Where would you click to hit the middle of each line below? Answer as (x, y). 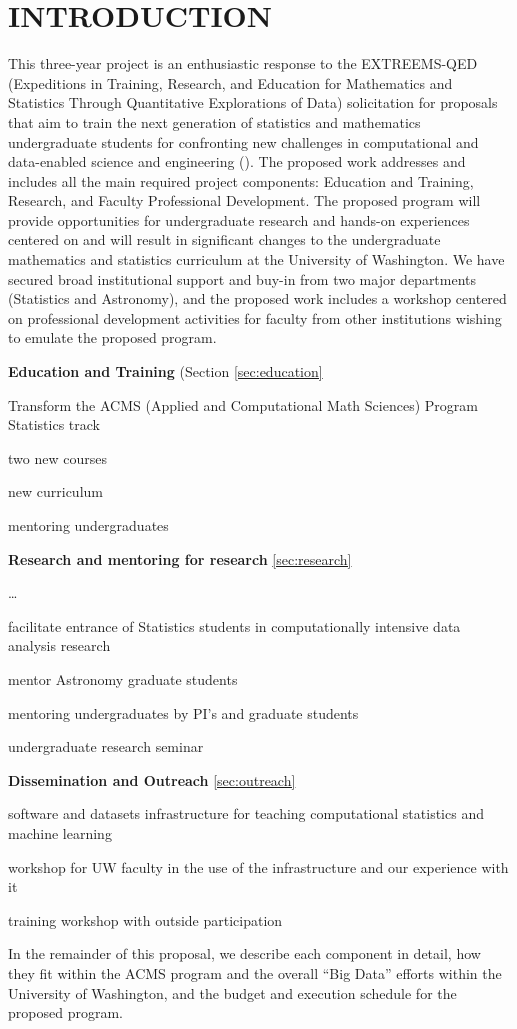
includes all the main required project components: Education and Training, (241, 180)
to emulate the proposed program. (112, 337)
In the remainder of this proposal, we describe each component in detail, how (244, 953)
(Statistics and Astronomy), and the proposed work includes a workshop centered (257, 298)
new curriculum (55, 491)
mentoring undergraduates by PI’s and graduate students (183, 712)
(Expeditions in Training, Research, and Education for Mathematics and (230, 82)
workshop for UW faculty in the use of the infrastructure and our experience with (258, 866)
